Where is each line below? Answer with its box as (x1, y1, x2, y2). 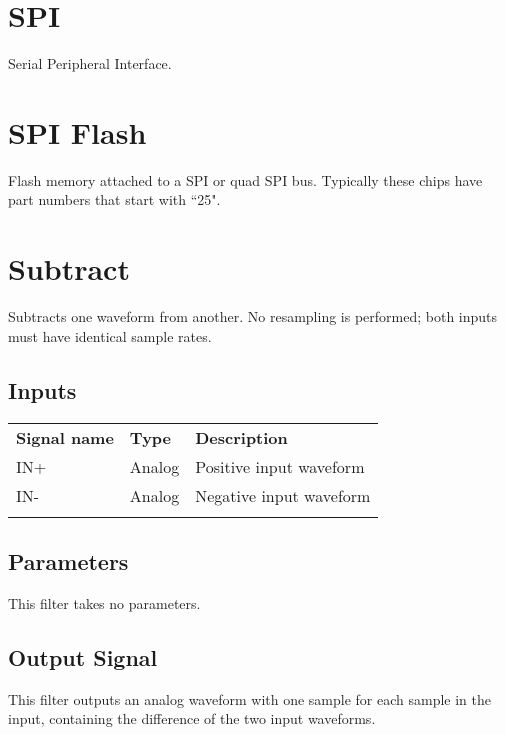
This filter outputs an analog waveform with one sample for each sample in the (8, 688, 492, 709)
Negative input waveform (195, 483, 371, 507)
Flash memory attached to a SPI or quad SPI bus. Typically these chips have (8, 169, 483, 190)
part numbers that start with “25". (8, 189, 221, 210)
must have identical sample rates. (8, 325, 212, 346)
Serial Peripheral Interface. (8, 53, 172, 74)
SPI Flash (8, 111, 147, 152)
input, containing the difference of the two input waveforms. (8, 708, 376, 729)
